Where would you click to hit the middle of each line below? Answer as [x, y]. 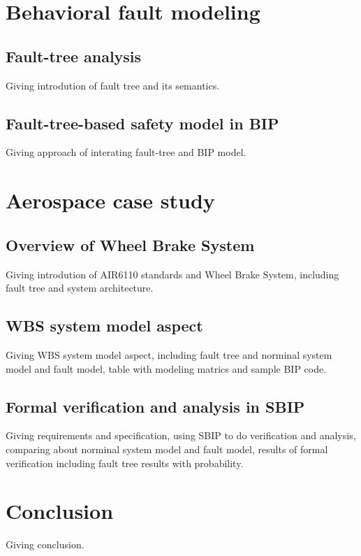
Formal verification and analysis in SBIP [155, 406]
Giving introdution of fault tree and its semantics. [113, 85]
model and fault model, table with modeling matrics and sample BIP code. [166, 368]
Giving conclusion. [45, 544]
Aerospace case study [110, 200]
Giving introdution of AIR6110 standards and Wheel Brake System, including [172, 274]
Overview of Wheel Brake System [130, 244]
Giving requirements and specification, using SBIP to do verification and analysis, [181, 435]
